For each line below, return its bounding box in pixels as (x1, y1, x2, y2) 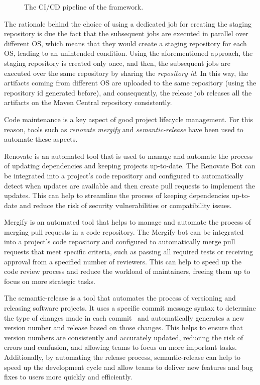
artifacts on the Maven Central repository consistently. (4, 97, 172, 108)
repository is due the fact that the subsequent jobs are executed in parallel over (4, 28, 248, 39)
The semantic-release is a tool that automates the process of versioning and (4, 293, 236, 303)
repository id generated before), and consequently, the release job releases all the (4, 87, 252, 98)
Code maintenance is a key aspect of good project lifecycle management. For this (4, 114, 253, 124)
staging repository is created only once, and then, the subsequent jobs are (4, 57, 230, 68)
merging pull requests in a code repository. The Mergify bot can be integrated (4, 226, 244, 237)
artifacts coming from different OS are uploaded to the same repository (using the (4, 77, 256, 88)
